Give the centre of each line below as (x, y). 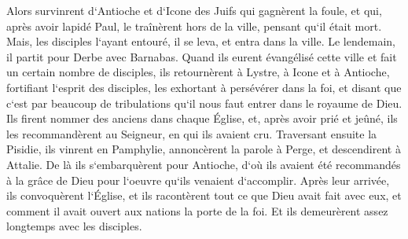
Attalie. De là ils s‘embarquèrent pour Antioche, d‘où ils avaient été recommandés (204, 164)
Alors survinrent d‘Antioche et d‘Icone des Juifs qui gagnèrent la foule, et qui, (194, 10)
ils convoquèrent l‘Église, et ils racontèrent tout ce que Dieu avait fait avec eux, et (204, 195)
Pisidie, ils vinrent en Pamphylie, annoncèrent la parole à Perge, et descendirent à (204, 149)
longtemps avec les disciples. (74, 226)
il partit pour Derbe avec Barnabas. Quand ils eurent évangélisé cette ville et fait (202, 56)
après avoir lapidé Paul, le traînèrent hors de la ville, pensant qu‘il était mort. (194, 26)
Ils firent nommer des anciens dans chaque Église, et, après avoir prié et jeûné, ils (202, 118)
